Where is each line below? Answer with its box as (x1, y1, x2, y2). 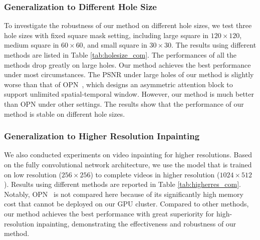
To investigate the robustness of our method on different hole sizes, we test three (4, 20, 252, 31)
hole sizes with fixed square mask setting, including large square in (4, 30, 209, 40)
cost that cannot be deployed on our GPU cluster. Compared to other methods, (4, 198, 249, 209)
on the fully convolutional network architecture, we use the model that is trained (4, 159, 252, 169)
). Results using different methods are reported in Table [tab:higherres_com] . (4, 179, 241, 189)
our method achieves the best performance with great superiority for (4, 208, 214, 218)
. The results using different (171, 40, 256, 50)
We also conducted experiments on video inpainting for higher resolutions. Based (4, 149, 252, 160)
